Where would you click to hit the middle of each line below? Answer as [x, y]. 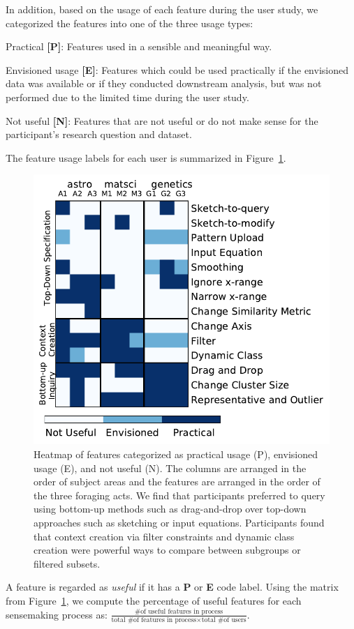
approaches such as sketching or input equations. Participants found [179, 522]
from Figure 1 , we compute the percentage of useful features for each [154, 600]
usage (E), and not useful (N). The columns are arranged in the [170, 468]
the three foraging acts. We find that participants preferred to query [179, 495]
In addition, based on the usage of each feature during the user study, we [162, 9]
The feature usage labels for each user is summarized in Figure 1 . [146, 157]
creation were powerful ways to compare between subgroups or [167, 550]
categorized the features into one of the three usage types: [130, 23]
